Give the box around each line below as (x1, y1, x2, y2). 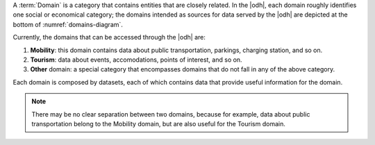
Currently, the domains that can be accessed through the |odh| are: (12, 33, 206, 42)
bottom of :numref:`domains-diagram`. (12, 20, 123, 28)
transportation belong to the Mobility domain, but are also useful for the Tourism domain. (31, 119, 286, 128)
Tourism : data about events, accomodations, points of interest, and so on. (30, 56, 242, 64)
